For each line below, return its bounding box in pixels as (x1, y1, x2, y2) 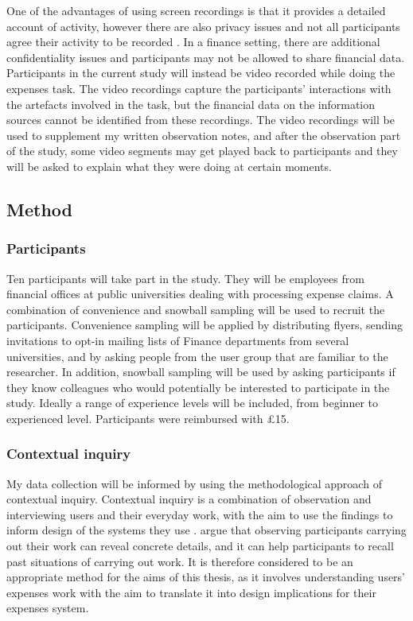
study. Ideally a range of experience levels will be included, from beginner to (6, 394, 378, 411)
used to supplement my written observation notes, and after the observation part (6, 126, 401, 143)
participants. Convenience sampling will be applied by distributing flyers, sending (6, 316, 403, 333)
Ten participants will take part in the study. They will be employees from (6, 270, 364, 286)
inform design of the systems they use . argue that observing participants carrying (6, 522, 407, 538)
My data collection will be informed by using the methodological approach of (6, 475, 382, 491)
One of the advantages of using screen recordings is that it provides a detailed (6, 2, 386, 18)
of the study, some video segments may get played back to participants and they (6, 142, 398, 159)
